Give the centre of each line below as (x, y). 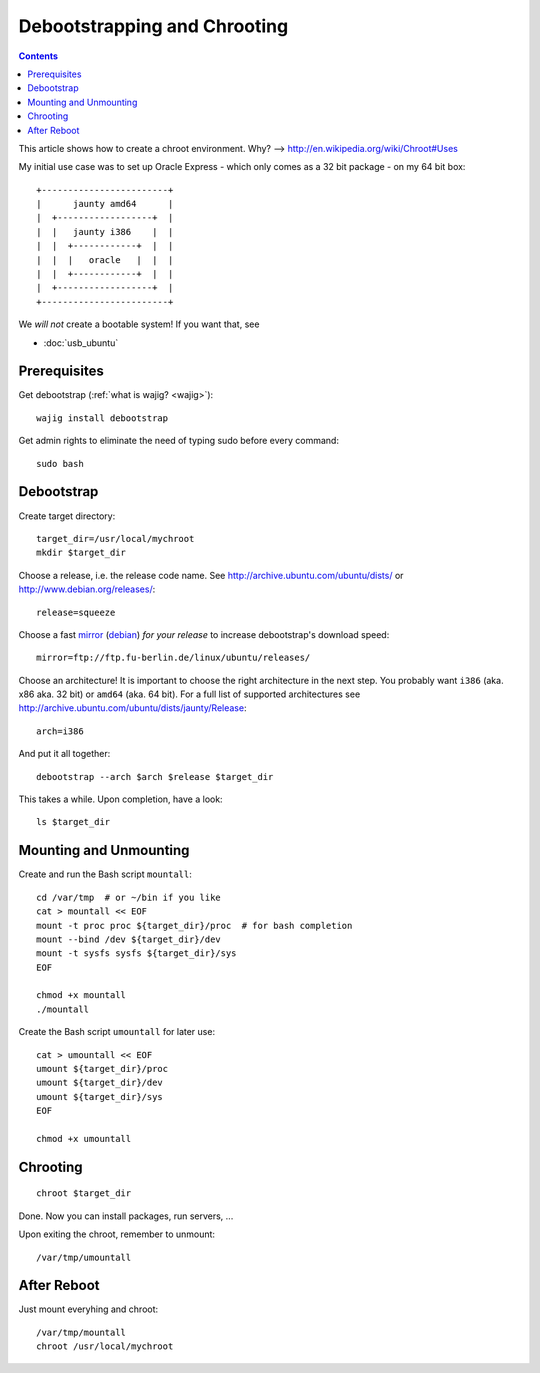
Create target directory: (67, 516)
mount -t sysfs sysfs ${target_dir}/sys (136, 953)
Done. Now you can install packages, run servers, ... (126, 1216)
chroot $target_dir (84, 1193)
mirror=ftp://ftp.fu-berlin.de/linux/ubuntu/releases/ (173, 658)
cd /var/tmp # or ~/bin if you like (129, 897)
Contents (38, 56)
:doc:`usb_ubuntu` (81, 342)
